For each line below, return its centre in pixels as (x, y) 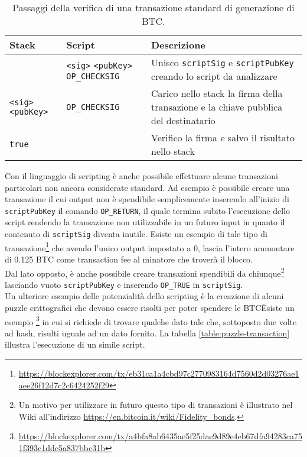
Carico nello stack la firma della (217, 93)
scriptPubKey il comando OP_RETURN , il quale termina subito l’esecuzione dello (148, 210)
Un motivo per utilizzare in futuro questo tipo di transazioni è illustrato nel (156, 405)
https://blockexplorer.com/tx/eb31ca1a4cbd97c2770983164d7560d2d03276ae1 (159, 373)
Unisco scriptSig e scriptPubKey (223, 62)
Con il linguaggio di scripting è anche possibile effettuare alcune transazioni (141, 176)
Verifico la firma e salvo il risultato (223, 137)
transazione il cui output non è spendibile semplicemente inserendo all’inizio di (147, 199)
